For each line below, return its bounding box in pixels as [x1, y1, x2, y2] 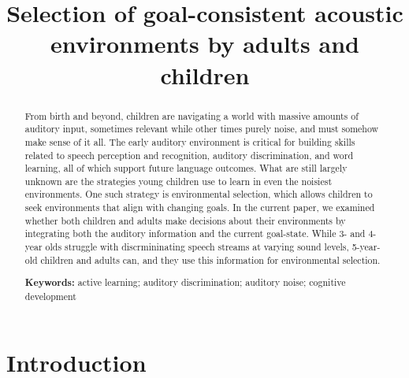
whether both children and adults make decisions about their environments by [24, 213, 346, 227]
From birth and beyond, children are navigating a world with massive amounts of [24, 109, 359, 122]
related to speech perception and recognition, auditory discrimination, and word [24, 148, 354, 161]
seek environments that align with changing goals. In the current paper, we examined [24, 201, 375, 214]
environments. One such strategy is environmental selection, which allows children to [24, 187, 373, 201]
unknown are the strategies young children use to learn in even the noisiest [24, 174, 333, 187]
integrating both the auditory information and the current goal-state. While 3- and [24, 227, 366, 240]
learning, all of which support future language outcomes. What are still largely [24, 161, 348, 175]
